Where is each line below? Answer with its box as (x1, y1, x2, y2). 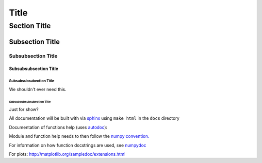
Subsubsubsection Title (9, 66, 58, 72)
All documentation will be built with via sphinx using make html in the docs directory (9, 115, 180, 121)
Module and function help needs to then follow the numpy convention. (9, 133, 149, 139)
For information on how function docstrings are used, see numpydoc (9, 142, 147, 148)
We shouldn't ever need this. (9, 86, 66, 92)
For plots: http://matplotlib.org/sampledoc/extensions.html (9, 151, 126, 157)
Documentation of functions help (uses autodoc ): (9, 124, 108, 130)
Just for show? (9, 107, 39, 112)
